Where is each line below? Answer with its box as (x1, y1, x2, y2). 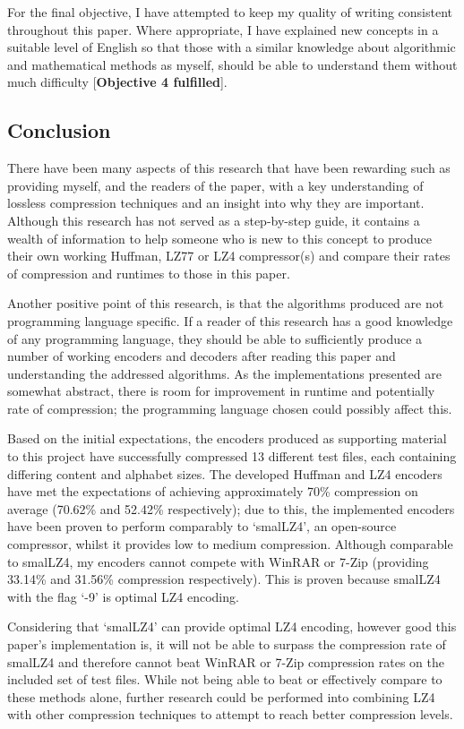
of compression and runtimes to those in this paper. (7, 263, 290, 282)
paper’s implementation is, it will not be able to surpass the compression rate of (7, 635, 446, 654)
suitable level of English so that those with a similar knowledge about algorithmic (7, 38, 456, 56)
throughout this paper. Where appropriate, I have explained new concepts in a (7, 20, 439, 39)
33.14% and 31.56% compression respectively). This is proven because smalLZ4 (7, 570, 441, 588)
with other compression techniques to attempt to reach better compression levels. (7, 705, 453, 724)
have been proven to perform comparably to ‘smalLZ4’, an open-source (7, 517, 397, 536)
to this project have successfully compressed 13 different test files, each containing (7, 447, 457, 466)
